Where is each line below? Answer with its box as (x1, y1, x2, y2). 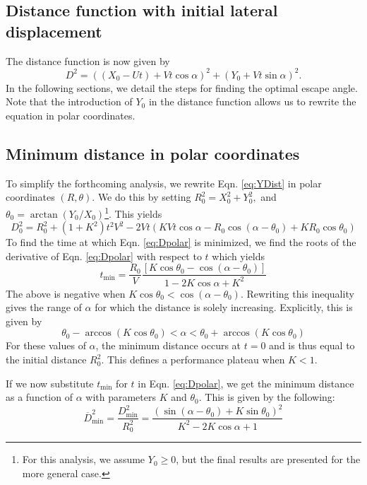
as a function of (6, 390, 73, 404)
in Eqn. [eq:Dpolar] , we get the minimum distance (138, 375, 354, 390)
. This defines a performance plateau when (101, 352, 285, 367)
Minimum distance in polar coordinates (6, 142, 300, 164)
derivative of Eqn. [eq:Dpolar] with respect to (6, 248, 202, 263)
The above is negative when (6, 286, 126, 300)
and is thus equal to (269, 338, 355, 353)
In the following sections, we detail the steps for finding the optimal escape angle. (6, 80, 358, 95)
